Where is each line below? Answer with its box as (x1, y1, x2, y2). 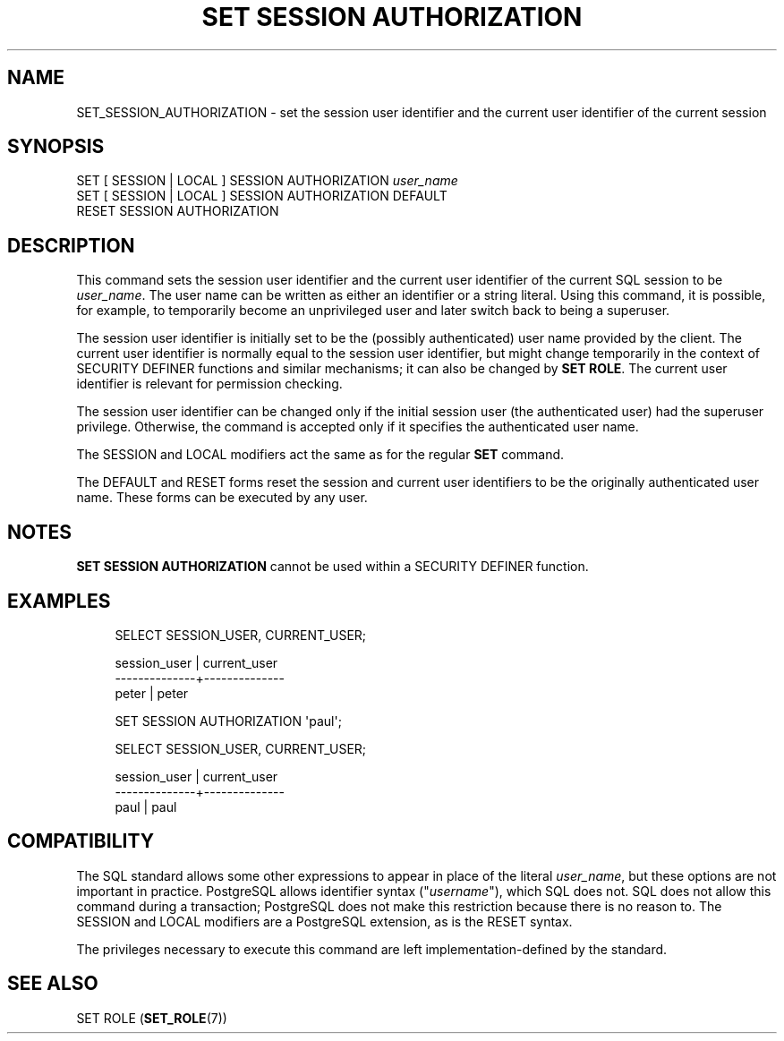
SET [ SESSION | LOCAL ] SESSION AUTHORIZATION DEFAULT (76, 188, 447, 204)
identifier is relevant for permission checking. (76, 376, 343, 392)
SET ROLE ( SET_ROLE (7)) (76, 1010, 227, 1026)
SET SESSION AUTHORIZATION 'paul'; (115, 712, 342, 729)
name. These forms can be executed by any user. (76, 490, 368, 506)
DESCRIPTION (7, 234, 135, 257)
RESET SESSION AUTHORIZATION (76, 203, 279, 219)
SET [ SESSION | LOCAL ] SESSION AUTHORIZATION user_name (76, 173, 458, 189)
